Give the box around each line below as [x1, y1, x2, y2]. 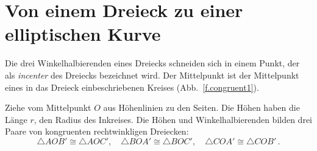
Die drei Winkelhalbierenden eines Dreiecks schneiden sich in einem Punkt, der [5, 57, 300, 69]
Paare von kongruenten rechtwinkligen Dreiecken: [5, 125, 189, 138]
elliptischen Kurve [5, 21, 161, 46]
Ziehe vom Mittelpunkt [5, 101, 91, 114]
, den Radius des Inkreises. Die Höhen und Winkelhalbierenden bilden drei [34, 113, 312, 125]
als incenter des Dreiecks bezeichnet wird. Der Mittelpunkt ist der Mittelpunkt [5, 68, 299, 81]
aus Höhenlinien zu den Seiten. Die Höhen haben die [103, 101, 300, 114]
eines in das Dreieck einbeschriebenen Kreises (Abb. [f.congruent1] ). [5, 80, 259, 93]
